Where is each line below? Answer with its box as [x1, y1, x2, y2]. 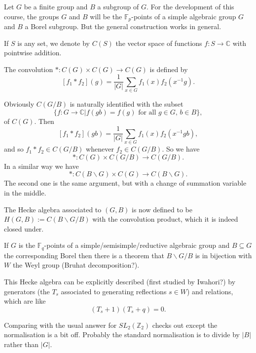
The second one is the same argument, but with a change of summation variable [4, 178, 247, 188]
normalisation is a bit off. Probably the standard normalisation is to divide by [4, 329, 240, 340]
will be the [90, 11, 122, 21]
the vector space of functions [115, 38, 202, 48]
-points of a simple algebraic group [131, 11, 236, 21]
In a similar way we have [4, 160, 79, 171]
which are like [4, 296, 46, 306]
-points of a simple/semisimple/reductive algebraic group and [44, 240, 230, 250]
